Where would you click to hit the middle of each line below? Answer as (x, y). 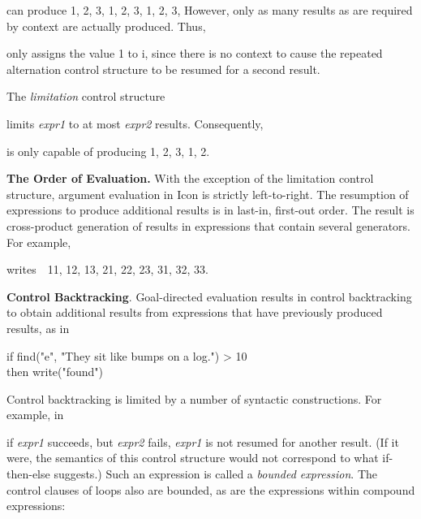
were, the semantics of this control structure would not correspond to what (193, 458)
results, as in (38, 328)
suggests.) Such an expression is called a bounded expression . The (216, 474)
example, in (35, 415)
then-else (28, 474)
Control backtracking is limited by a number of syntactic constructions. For (194, 398)
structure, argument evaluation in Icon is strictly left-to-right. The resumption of (208, 194)
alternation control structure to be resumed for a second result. (163, 69)
